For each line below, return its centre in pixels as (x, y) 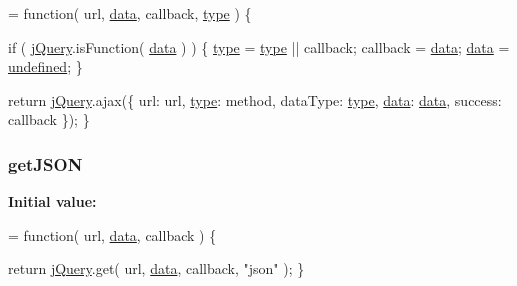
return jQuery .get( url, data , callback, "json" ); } (156, 268)
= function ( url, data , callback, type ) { (130, 13)
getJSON (45, 163)
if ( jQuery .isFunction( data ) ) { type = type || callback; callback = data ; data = (259, 46)
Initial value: (52, 201)
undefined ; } (45, 66)
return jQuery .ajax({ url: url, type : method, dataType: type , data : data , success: (255, 99)
